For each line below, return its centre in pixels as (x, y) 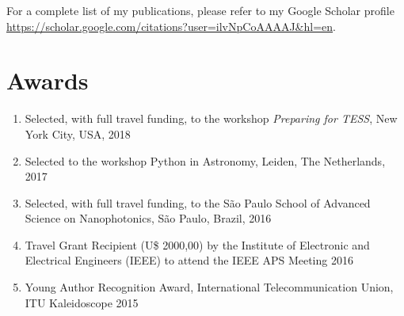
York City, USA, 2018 (78, 133)
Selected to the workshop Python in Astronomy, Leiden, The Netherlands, (205, 160)
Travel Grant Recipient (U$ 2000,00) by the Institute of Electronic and (197, 244)
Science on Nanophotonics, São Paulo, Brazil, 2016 (148, 218)
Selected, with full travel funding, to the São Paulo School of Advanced (198, 202)
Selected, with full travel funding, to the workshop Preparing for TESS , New (211, 118)
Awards (48, 80)
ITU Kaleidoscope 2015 (82, 302)
